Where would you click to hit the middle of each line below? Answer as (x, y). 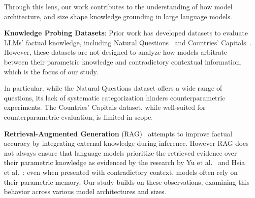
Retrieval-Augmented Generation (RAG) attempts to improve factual (118, 133)
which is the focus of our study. (51, 71)
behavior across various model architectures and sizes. (85, 191)
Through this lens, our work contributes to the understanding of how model (118, 6)
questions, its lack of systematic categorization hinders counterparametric (115, 97)
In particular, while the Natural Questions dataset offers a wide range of (113, 88)
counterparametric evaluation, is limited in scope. (79, 116)
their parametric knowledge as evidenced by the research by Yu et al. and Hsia (125, 162)
